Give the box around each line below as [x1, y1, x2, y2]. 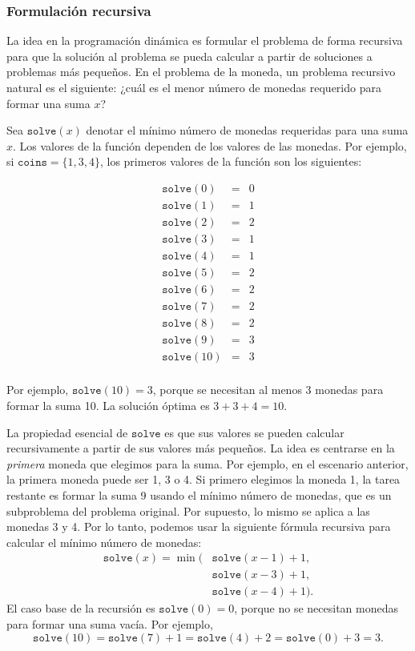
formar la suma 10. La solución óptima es [6, 396, 210, 413]
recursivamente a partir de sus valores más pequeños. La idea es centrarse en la [6, 440, 395, 456]
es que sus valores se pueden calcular [164, 424, 344, 440]
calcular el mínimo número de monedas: [6, 533, 202, 550]
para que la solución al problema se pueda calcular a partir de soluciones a [6, 47, 373, 64]
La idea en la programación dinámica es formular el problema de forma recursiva [6, 32, 403, 49]
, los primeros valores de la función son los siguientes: [99, 153, 362, 170]
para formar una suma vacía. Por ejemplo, [6, 615, 213, 632]
